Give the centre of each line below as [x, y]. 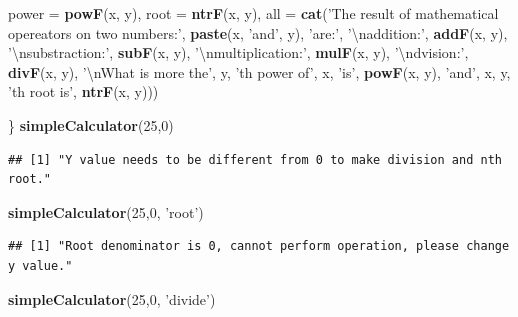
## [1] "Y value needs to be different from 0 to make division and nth [255, 159]
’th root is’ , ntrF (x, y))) [83, 91]
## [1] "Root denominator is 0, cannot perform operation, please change [259, 246]
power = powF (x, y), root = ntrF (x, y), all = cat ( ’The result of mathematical [253, 13]
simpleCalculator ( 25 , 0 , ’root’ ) [106, 211]
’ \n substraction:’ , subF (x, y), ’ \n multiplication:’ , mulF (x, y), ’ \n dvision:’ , [238, 52]
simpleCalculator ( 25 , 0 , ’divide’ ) [112, 298]
